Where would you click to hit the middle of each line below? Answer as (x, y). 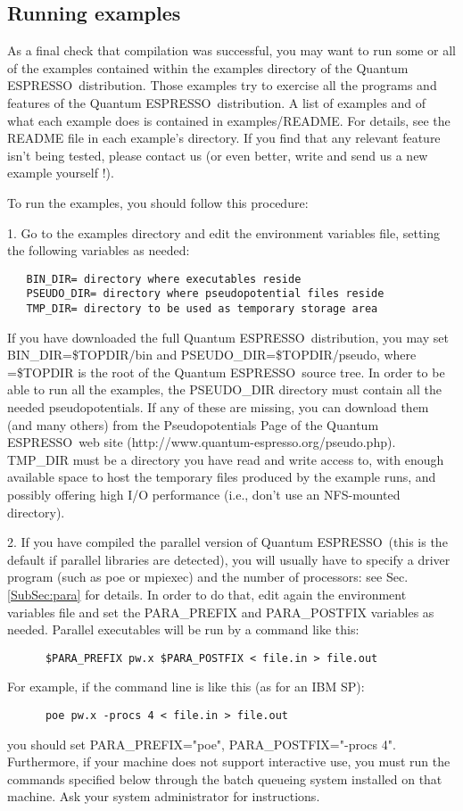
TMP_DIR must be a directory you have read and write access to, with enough (226, 459)
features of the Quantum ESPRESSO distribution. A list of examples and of (217, 102)
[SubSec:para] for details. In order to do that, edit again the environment (207, 595)
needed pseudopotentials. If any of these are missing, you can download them (218, 407)
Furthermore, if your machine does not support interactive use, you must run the (229, 761)
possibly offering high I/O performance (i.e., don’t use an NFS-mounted (204, 495)
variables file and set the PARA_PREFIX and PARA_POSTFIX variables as (221, 612)
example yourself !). (61, 173)
